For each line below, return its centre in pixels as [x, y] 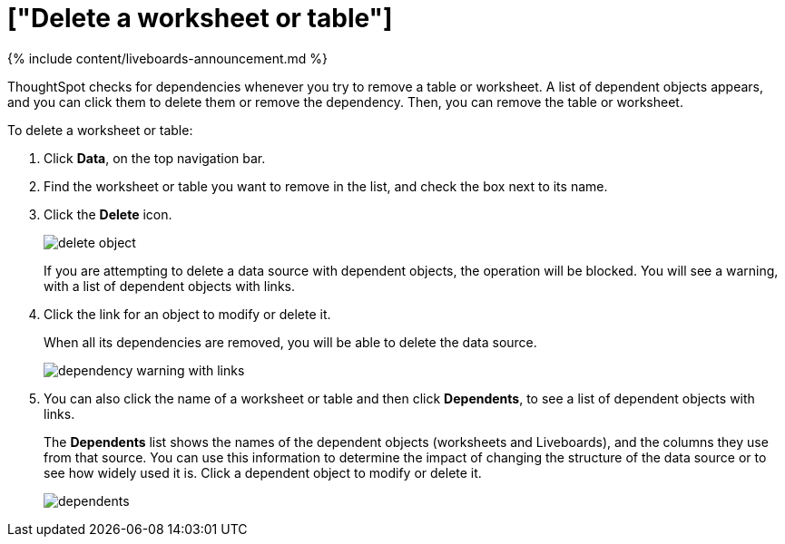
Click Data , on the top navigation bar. [155, 158]
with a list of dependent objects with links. [169, 286]
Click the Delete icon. [108, 214]
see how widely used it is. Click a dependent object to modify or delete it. [263, 472]
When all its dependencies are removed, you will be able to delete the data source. [290, 342]
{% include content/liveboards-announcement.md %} [168, 58]
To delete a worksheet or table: [100, 130]
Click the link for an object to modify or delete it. [187, 314]
